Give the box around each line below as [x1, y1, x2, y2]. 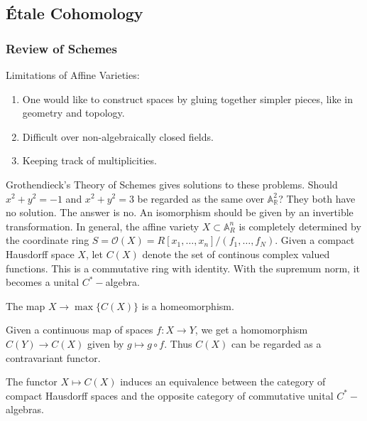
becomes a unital [6, 275, 80, 289]
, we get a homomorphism [195, 322, 308, 337]
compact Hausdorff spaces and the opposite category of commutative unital [6, 388, 334, 403]
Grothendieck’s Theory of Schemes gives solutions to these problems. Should [6, 176, 338, 191]
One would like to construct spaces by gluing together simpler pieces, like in [22, 91, 353, 106]
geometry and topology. [22, 105, 125, 120]
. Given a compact [275, 233, 355, 247]
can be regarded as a [231, 336, 322, 351]
